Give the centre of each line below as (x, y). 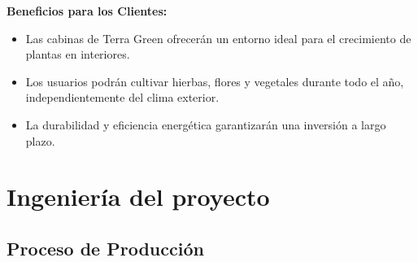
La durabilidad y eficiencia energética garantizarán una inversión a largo (206, 124)
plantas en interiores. (78, 54)
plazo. (40, 140)
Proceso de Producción (105, 248)
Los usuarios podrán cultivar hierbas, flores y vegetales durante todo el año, (215, 81)
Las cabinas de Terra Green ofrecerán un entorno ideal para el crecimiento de (218, 38)
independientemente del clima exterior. (122, 97)
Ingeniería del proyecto (138, 196)
